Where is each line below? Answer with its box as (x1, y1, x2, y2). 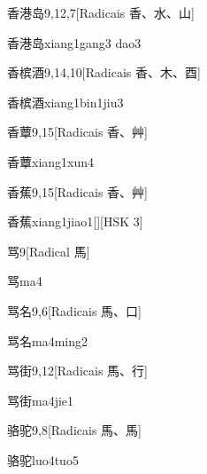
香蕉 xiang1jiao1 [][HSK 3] (7, 212, 143, 231)
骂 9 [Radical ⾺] (7, 241, 90, 260)
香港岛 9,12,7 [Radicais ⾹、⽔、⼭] (7, 4, 195, 21)
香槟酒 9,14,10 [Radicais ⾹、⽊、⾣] (7, 63, 201, 82)
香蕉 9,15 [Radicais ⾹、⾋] (7, 182, 148, 201)
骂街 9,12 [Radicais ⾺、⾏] (7, 361, 148, 380)
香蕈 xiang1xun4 (7, 152, 95, 170)
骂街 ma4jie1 (7, 391, 74, 409)
